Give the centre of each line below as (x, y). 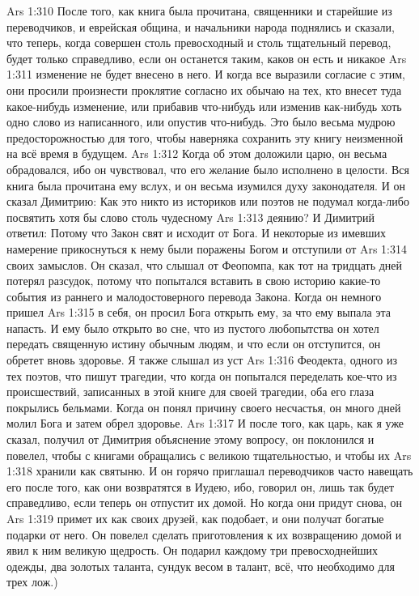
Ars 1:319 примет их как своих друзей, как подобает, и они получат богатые (195, 518)
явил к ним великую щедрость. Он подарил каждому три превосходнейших (193, 550)
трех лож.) (32, 582)
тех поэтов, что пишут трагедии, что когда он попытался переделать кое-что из (202, 375)
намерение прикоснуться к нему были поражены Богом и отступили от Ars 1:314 (207, 248)
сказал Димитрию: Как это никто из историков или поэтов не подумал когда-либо (208, 201)
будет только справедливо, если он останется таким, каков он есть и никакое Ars (207, 58)
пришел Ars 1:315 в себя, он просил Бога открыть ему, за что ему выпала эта (199, 312)
